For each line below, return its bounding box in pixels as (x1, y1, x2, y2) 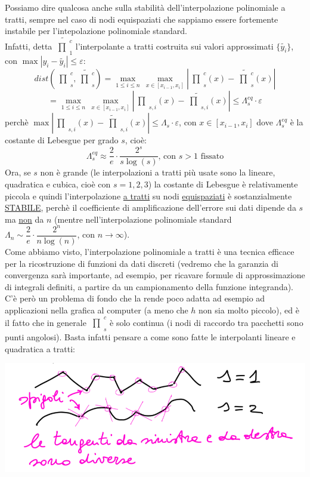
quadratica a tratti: (5, 342, 75, 355)
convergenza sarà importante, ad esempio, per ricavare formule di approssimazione (5, 269, 305, 281)
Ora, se (5, 166, 31, 179)
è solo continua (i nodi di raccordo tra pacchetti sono (110, 316, 303, 328)
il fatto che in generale (5, 316, 86, 328)
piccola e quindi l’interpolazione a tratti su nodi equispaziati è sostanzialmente (5, 189, 292, 202)
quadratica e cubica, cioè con (5, 178, 111, 190)
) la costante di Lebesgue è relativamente (148, 178, 298, 190)
